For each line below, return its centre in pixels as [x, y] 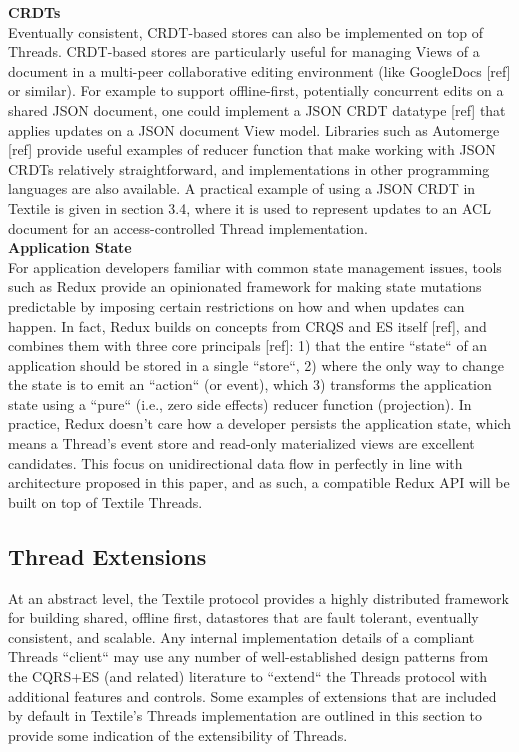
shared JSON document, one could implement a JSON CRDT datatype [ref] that [257, 109]
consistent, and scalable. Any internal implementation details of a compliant [241, 636]
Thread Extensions [107, 555]
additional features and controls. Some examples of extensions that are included [252, 695]
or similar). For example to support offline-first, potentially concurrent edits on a [256, 90]
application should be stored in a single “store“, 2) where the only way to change [256, 364]
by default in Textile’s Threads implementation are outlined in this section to [245, 715]
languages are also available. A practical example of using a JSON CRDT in [242, 188]
